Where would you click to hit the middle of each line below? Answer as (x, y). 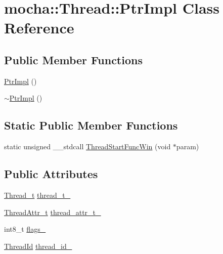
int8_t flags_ (25, 229)
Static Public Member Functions (91, 125)
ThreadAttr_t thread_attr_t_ (53, 212)
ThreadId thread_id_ (38, 246)
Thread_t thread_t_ (37, 195)
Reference (39, 28)
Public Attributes (51, 174)
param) (188, 146)
